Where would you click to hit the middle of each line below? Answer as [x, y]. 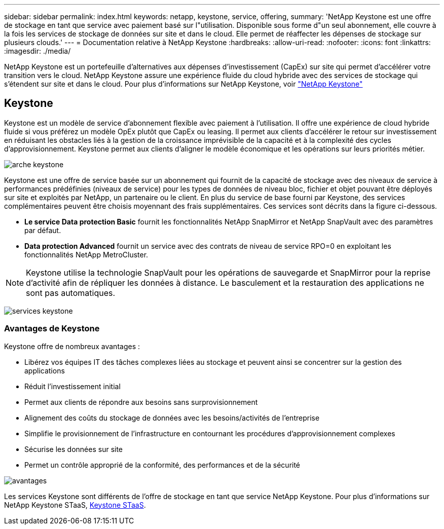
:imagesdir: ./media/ [38, 51]
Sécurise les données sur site [74, 449]
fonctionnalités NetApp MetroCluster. [86, 254]
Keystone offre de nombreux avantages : [72, 346]
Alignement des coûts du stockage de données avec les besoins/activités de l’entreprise [172, 418]
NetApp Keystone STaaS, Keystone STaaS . [75, 505]
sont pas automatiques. [71, 293]
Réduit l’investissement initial [72, 386]
